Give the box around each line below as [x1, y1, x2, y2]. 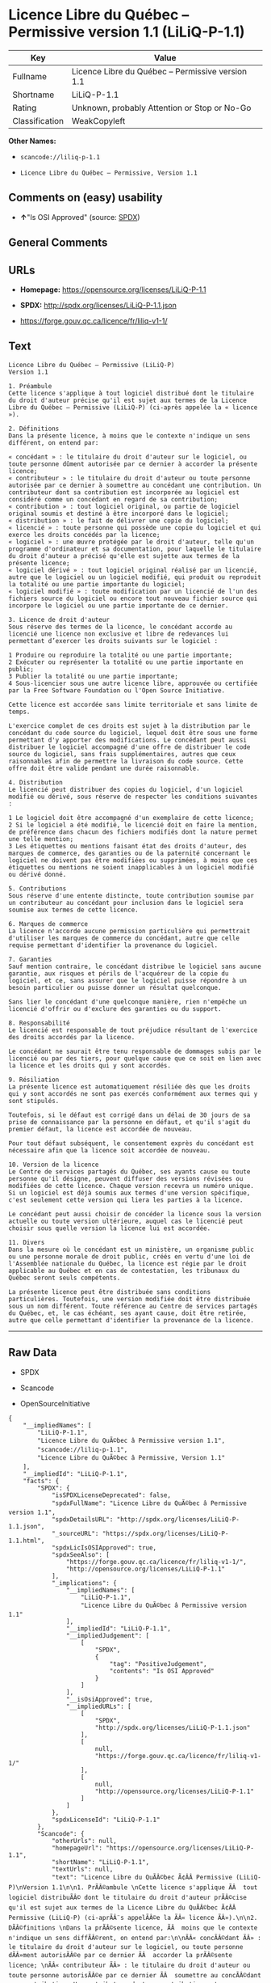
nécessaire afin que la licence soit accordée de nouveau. [8, 1146, 211, 1154]
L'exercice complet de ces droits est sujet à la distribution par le [8, 721, 251, 729]
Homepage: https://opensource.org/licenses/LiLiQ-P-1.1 [19, 285, 207, 294]
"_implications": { [51, 1579, 117, 1587]
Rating [12, 102, 37, 113]
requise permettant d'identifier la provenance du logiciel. [8, 941, 219, 949]
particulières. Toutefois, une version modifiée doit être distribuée [8, 1295, 251, 1303]
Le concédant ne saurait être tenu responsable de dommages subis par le [8, 1047, 262, 1055]
